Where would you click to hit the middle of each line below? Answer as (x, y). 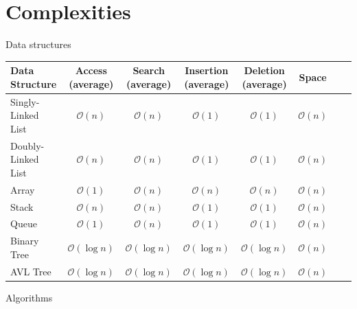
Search (149, 70)
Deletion (264, 70)
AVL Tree (31, 271)
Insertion (207, 70)
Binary (25, 241)
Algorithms (29, 297)
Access (91, 70)
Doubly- (27, 145)
